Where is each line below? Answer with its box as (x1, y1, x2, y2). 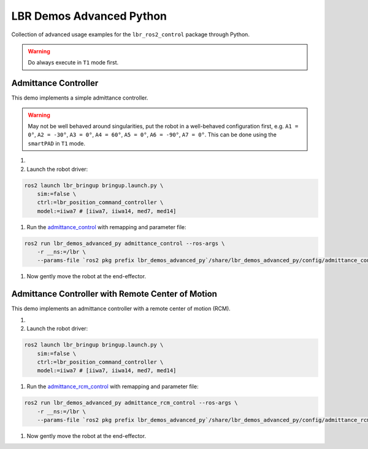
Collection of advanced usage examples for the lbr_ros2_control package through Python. (11, 31, 250, 38)
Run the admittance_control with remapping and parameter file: (26, 223, 186, 230)
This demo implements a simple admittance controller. (11, 94, 148, 101)
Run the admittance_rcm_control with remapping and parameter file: (26, 383, 199, 390)
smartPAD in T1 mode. (28, 139, 86, 147)
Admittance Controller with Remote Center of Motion (11, 289, 218, 299)
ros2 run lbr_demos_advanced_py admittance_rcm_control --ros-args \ (24, 399, 238, 407)
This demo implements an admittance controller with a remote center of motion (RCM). (11, 305, 231, 313)
